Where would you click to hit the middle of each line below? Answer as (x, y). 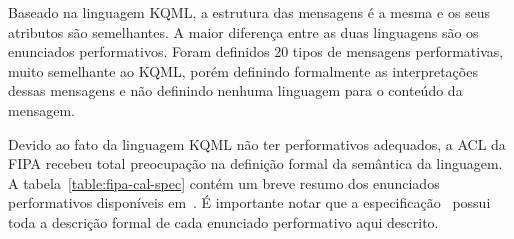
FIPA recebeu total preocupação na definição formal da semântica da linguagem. (255, 163)
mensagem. (41, 109)
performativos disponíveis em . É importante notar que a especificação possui (249, 202)
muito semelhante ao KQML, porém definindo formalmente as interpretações (243, 70)
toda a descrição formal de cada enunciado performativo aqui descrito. (223, 221)
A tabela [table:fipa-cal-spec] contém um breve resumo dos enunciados (224, 182)
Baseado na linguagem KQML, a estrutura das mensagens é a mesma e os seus (249, 12)
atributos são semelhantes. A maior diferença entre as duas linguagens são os (243, 31)
